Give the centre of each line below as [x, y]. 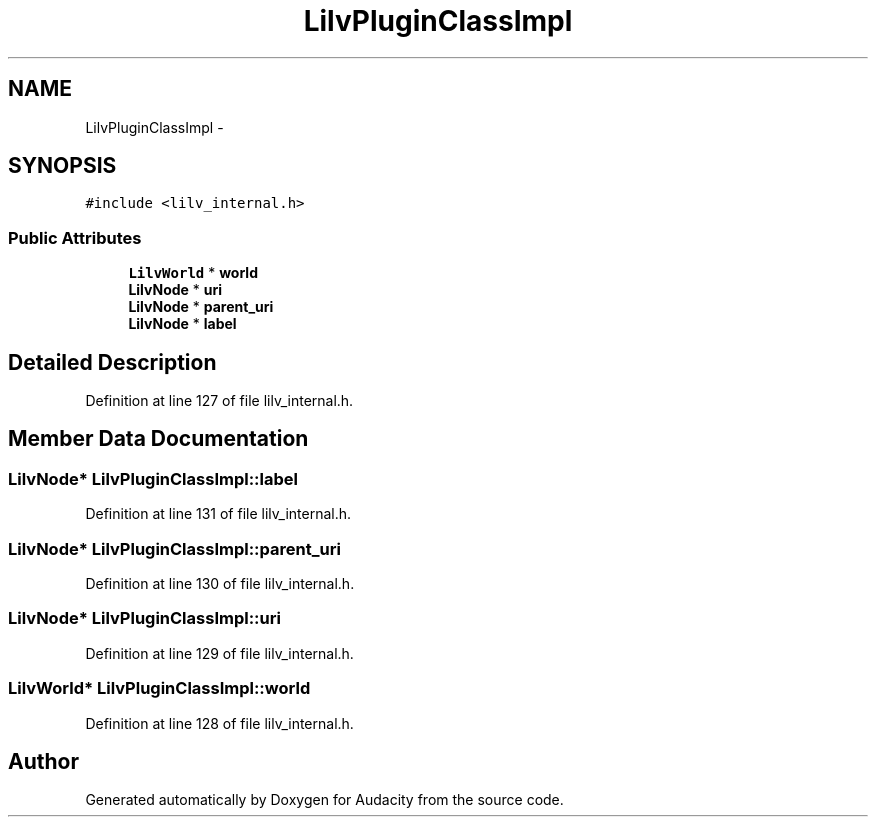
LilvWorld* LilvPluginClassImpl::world [159, 688]
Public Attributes [75, 237]
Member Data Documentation [158, 439]
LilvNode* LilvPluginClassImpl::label [153, 478]
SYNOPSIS [62, 166]
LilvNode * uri [175, 290]
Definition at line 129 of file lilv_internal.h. [219, 653]
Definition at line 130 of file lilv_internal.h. [220, 583]
